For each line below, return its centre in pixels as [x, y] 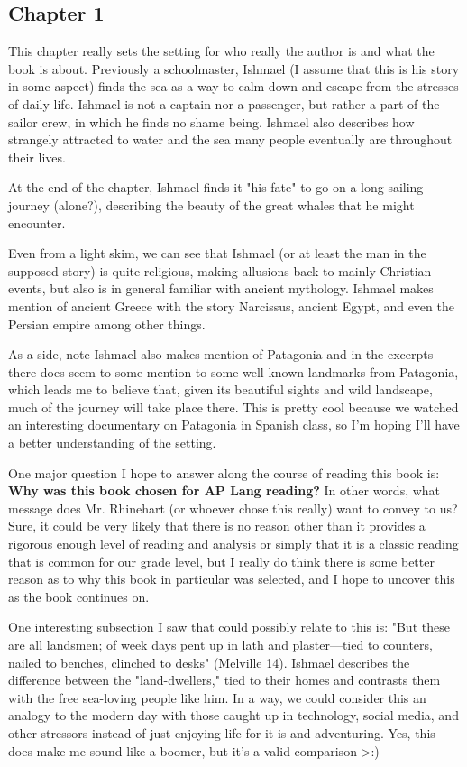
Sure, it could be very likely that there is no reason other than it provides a [217, 526]
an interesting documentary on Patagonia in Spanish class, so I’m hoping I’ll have [234, 425]
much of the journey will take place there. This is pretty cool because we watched [233, 407]
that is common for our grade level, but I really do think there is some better [221, 561]
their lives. [37, 157]
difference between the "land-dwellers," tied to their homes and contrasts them [224, 680]
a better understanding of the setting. [112, 443]
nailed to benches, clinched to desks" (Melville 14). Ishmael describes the [209, 662]
